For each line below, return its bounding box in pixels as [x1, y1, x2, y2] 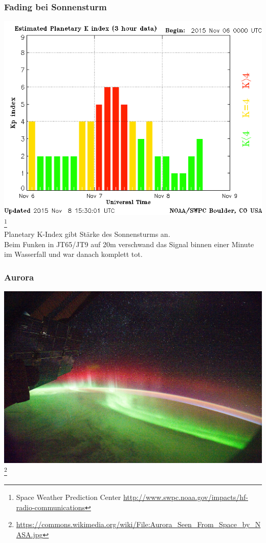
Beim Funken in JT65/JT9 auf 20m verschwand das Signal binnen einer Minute [4, 238, 254, 249]
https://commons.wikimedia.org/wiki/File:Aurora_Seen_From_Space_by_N [16, 519, 261, 530]
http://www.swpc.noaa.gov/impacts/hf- [123, 492, 248, 502]
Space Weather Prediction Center [16, 492, 121, 502]
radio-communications [16, 501, 85, 512]
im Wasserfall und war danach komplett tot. [4, 249, 143, 259]
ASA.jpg [16, 529, 43, 539]
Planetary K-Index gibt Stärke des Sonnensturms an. [4, 229, 170, 239]
